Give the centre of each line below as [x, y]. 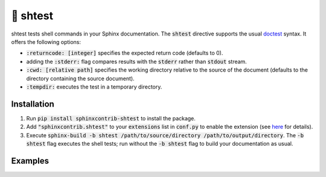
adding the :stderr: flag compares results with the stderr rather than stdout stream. [136, 61]
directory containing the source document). [81, 78]
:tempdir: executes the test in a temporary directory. [94, 87]
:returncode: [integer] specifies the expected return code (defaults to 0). [125, 53]
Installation [33, 104]
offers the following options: [46, 42]
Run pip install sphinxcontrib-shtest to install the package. [111, 118]
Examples [30, 160]
